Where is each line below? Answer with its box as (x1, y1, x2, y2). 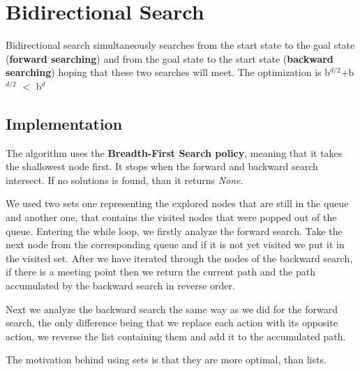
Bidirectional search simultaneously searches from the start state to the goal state (6, 38, 355, 52)
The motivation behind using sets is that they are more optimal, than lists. (6, 352, 327, 367)
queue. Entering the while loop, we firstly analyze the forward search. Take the (6, 223, 343, 238)
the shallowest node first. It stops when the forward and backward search (6, 159, 318, 174)
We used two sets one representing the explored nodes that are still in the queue (6, 196, 349, 211)
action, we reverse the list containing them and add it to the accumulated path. (6, 328, 346, 343)
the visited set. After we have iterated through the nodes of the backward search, (6, 250, 353, 265)
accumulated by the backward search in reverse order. (6, 278, 235, 293)
